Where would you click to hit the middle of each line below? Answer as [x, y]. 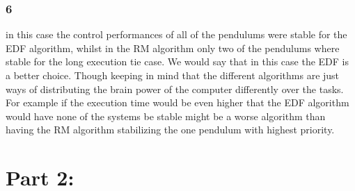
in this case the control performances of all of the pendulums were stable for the [176, 34]
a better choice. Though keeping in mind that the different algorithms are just [173, 75]
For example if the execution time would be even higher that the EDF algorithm [177, 102]
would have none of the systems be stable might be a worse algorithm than [166, 116]
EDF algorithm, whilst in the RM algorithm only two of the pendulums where [173, 48]
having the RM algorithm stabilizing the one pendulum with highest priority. [170, 130]
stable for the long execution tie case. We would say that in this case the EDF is [177, 61]
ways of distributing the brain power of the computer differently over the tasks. [175, 89]
